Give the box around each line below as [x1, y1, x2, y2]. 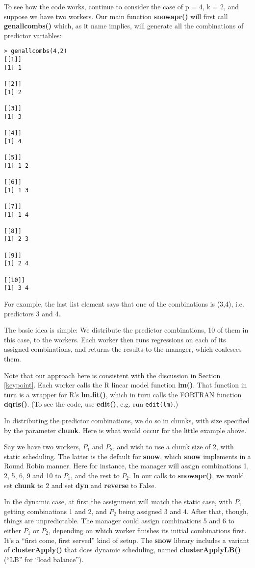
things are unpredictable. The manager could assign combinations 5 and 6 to [4, 516, 234, 526]
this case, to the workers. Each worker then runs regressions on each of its [4, 334, 226, 344]
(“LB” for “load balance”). [4, 554, 84, 564]
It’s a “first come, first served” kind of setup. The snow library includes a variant [4, 535, 250, 545]
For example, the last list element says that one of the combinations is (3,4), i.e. [4, 299, 244, 309]
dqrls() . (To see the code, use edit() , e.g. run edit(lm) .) [4, 399, 178, 409]
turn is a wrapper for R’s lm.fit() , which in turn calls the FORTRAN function [4, 389, 242, 399]
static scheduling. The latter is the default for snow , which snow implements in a [4, 451, 251, 461]
